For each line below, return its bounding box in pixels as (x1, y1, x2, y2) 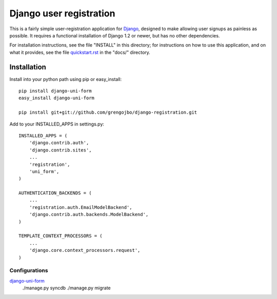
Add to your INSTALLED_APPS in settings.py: (9, 121, 105, 127)
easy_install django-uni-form (18, 95, 95, 101)
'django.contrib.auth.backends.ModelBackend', (29, 211, 149, 218)
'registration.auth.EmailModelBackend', (29, 204, 133, 210)
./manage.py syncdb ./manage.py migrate (22, 285, 111, 291)
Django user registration (9, 8, 115, 19)
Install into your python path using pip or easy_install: (9, 76, 122, 82)
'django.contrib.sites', (29, 147, 92, 153)
